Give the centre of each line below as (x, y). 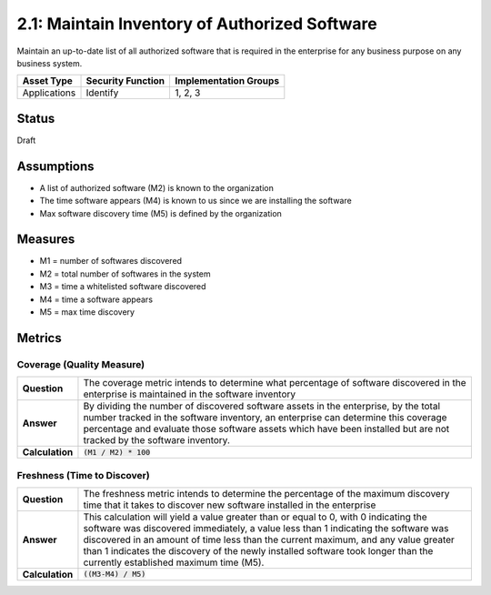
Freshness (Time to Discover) (83, 475)
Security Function (125, 81)
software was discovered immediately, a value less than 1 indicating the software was (266, 528)
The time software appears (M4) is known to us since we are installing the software (195, 201)
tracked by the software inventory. (157, 440)
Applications (49, 93)
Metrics (40, 338)
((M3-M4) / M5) (115, 575)
